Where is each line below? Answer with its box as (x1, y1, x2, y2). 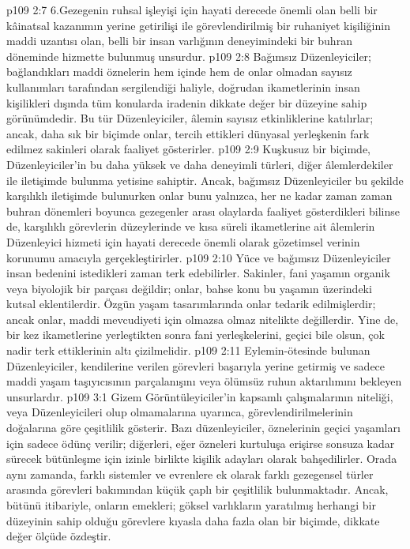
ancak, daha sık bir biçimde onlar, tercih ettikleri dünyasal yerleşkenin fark (6, 125, 370, 141)
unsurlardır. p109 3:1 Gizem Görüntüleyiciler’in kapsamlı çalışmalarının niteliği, (6, 388, 393, 404)
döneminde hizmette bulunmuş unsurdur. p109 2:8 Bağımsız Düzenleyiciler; (6, 47, 371, 64)
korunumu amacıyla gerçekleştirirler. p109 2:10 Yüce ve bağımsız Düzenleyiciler (6, 249, 391, 265)
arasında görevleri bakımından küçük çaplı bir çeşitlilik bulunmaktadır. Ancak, (6, 481, 389, 498)
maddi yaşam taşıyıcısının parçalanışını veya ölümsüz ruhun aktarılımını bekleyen (6, 373, 402, 389)
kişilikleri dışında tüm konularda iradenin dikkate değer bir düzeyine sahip (6, 94, 367, 111)
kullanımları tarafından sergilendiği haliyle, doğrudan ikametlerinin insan (6, 78, 360, 95)
